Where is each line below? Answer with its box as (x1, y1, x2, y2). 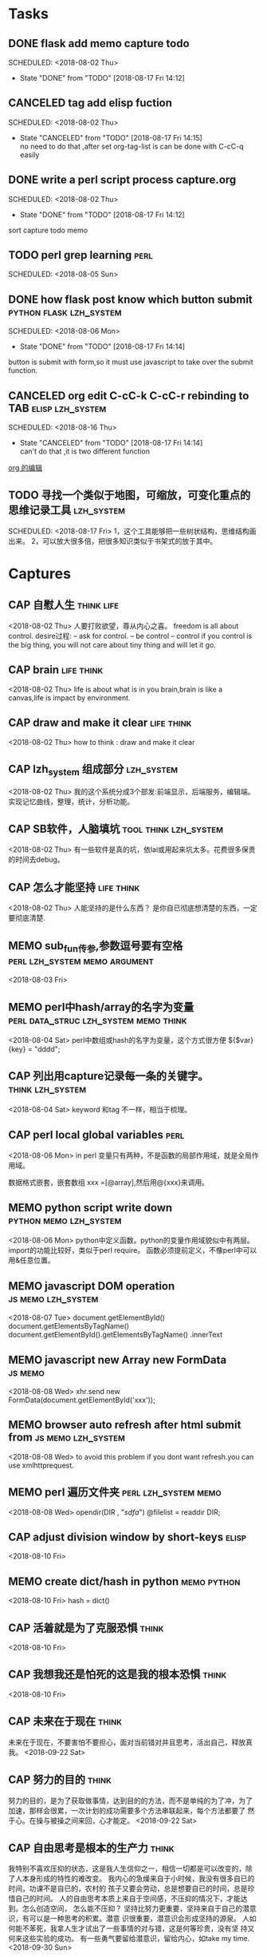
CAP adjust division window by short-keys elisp (8, 1531, 247, 1544)
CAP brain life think (8, 664, 104, 677)
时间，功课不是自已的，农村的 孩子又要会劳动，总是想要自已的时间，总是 (8, 1884, 248, 1893)
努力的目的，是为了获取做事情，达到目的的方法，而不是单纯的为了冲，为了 (8, 1796, 253, 1805)
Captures (8, 565, 72, 583)
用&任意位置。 (8, 1255, 56, 1266)
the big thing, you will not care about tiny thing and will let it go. (8, 640, 217, 649)
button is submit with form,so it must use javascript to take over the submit (8, 357, 253, 367)
